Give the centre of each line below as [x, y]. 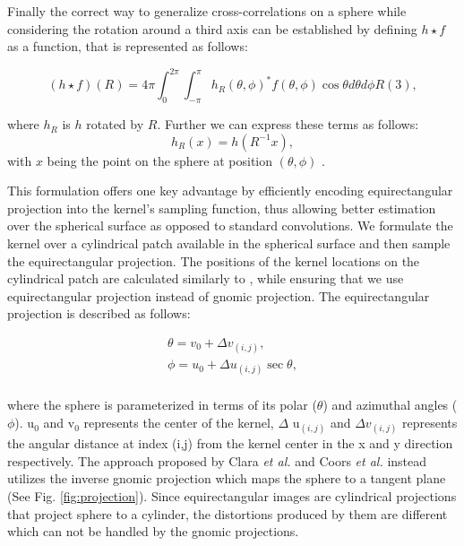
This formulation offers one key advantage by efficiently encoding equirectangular [230, 191]
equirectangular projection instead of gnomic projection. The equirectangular [219, 295]
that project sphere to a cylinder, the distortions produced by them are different [228, 513]
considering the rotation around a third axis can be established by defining [212, 28]
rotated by [115, 124]
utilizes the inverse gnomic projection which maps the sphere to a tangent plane [227, 478]
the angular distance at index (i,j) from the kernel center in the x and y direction [230, 443]
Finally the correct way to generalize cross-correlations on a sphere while [207, 11]
